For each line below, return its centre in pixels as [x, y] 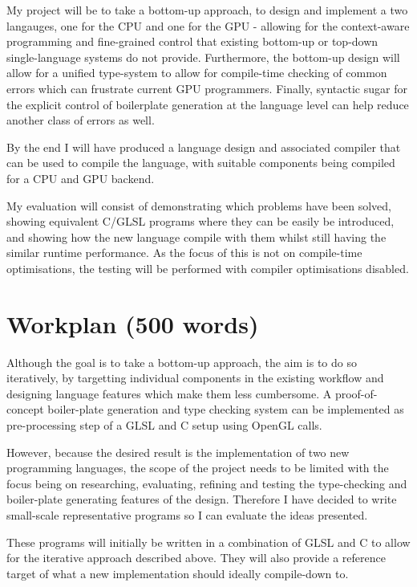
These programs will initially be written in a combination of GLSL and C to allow [208, 542]
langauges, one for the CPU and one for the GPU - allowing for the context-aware [208, 25]
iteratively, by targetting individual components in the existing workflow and [195, 378]
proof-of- [356, 393]
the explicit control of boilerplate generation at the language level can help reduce [208, 104]
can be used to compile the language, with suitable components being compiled [201, 163]
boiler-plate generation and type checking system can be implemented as [226, 409]
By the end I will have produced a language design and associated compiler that [204, 147]
